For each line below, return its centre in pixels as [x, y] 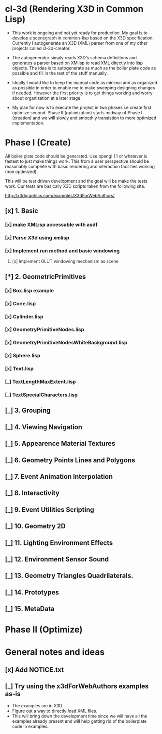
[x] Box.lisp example [29, 290]
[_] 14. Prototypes [32, 592]
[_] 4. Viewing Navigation [44, 427]
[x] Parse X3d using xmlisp [37, 238]
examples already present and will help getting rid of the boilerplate [79, 721]
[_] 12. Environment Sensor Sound [57, 559]
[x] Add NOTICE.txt [35, 670]
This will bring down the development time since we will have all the [80, 716]
